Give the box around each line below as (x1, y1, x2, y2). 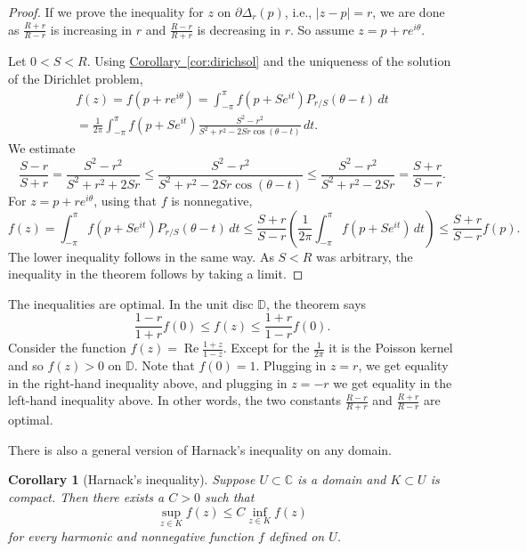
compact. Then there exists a (8, 488, 165, 506)
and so (8, 356, 44, 375)
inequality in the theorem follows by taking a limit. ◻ (8, 264, 304, 283)
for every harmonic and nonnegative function (8, 526, 255, 545)
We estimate (8, 139, 76, 158)
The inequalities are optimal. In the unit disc (8, 294, 254, 312)
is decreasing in (197, 20, 280, 38)
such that (204, 488, 255, 506)
